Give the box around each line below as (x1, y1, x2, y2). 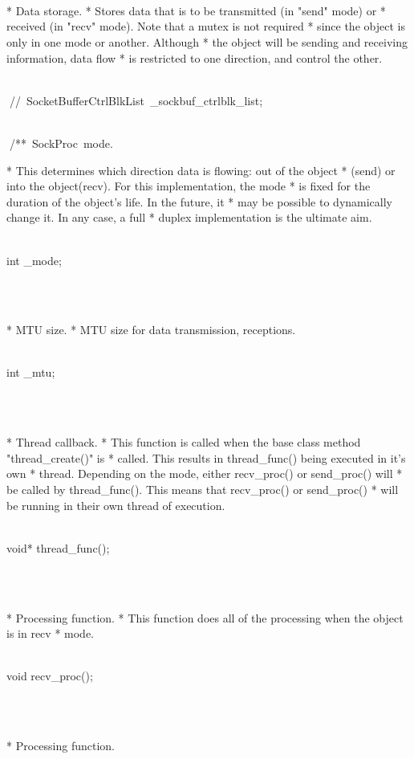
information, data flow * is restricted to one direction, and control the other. (6, 49, 383, 66)
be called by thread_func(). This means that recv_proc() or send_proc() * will (6, 481, 399, 498)
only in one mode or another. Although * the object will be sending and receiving (6, 33, 408, 50)
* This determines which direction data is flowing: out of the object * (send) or (6, 161, 396, 178)
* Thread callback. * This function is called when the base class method (6, 434, 361, 451)
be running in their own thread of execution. (6, 496, 225, 513)
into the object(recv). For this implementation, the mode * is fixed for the (6, 178, 371, 194)
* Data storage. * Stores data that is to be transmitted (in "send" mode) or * (6, 2, 386, 18)
